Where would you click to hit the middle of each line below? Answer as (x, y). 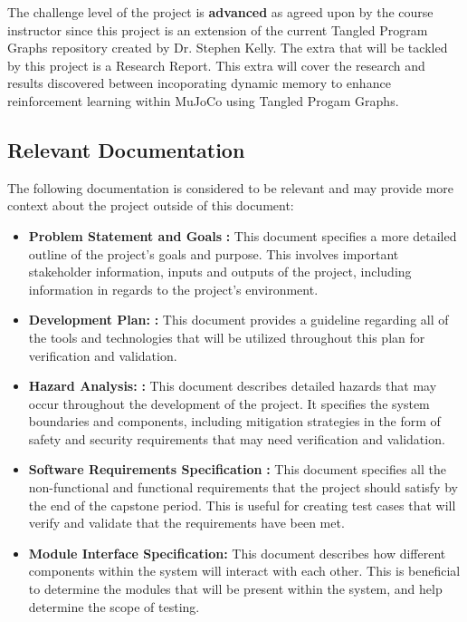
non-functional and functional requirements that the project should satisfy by (243, 487)
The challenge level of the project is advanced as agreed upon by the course (220, 12)
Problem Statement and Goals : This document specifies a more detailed (243, 235)
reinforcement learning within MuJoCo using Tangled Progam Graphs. (203, 100)
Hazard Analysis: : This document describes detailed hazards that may (233, 386)
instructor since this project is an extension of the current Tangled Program (218, 29)
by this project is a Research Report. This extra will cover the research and (216, 65)
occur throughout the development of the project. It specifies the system (229, 403)
